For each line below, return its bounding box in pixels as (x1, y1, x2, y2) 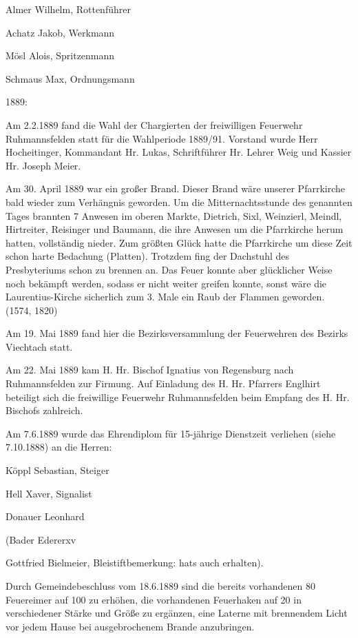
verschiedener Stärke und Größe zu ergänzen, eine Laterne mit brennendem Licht (6, 606, 348, 620)
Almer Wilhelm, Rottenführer (6, 2, 131, 16)
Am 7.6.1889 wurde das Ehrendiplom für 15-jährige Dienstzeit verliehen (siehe (6, 426, 336, 440)
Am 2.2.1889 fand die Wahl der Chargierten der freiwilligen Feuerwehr (6, 117, 303, 132)
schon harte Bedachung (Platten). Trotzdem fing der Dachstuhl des (6, 249, 289, 263)
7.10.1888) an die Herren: (6, 440, 112, 454)
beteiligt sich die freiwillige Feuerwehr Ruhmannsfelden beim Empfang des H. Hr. (6, 389, 350, 404)
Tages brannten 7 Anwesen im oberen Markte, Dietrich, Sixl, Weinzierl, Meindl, (6, 208, 342, 223)
